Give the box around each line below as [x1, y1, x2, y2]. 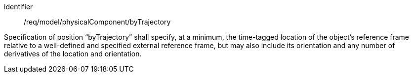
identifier [4, 2, 33, 11]
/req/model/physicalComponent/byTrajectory [24, 18, 171, 26]
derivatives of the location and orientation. [4, 50, 142, 58]
